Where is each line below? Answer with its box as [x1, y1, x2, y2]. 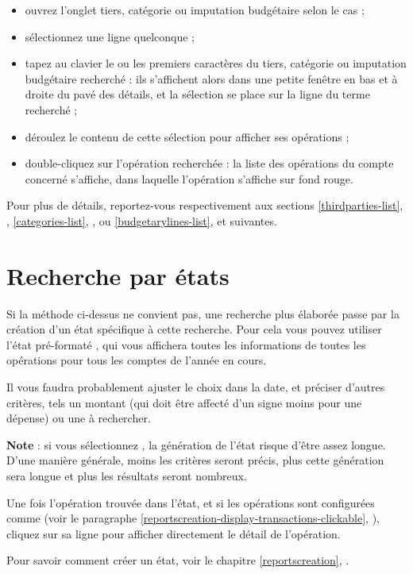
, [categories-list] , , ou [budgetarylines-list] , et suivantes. [6, 212, 277, 229]
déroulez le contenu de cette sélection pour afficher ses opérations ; [25, 128, 349, 144]
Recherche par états [6, 259, 230, 291]
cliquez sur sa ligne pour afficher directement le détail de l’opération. [6, 525, 341, 541]
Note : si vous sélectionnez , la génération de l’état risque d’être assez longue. [6, 436, 386, 453]
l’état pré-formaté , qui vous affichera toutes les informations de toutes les [6, 336, 366, 352]
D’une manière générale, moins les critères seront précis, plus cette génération [6, 452, 384, 468]
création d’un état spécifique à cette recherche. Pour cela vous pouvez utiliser [6, 321, 382, 337]
